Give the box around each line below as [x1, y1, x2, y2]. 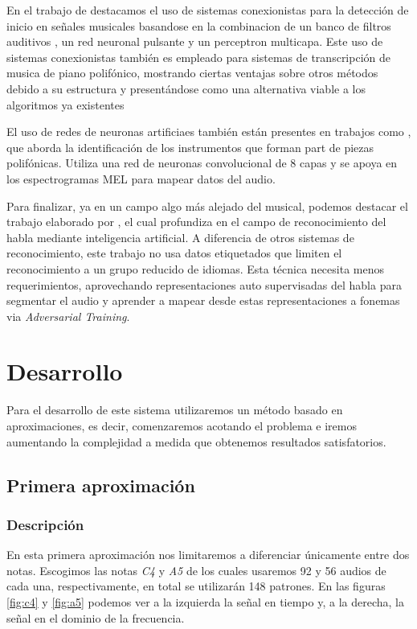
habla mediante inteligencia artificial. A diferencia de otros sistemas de [6, 228, 354, 245]
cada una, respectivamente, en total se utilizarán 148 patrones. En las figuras [6, 578, 386, 594]
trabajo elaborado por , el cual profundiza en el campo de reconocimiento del [6, 213, 386, 230]
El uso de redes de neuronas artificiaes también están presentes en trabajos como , [6, 123, 411, 140]
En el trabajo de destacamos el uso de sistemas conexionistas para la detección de [6, 2, 409, 18]
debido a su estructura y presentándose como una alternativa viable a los [6, 80, 366, 97]
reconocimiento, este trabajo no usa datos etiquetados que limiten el [6, 245, 342, 261]
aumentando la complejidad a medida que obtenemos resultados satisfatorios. [6, 433, 386, 450]
